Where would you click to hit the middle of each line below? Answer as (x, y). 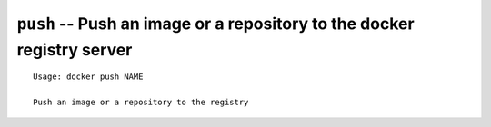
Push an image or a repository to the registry (141, 103)
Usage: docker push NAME (88, 77)
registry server (75, 49)
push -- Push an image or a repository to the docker (215, 24)
